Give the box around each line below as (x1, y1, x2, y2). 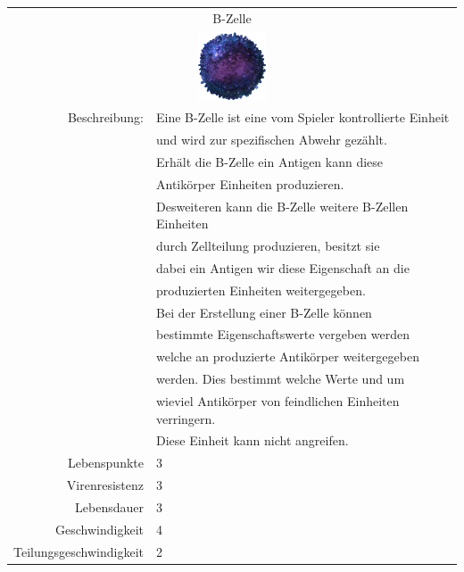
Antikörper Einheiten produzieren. (156, 174, 344, 193)
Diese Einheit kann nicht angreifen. (156, 431, 349, 450)
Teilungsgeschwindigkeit (13, 542, 144, 560)
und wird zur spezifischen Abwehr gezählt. (156, 130, 387, 149)
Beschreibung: (67, 108, 144, 127)
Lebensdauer (75, 497, 144, 516)
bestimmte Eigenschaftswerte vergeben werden (156, 325, 410, 344)
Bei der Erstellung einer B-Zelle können (156, 303, 372, 321)
